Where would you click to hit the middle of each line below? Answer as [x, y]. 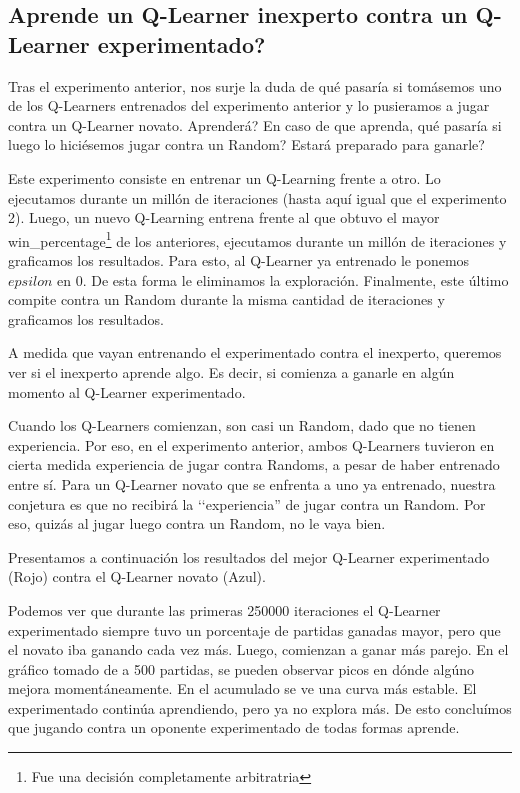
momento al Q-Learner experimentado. [127, 391]
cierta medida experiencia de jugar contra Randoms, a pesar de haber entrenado [254, 464]
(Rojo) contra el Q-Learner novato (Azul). [137, 576]
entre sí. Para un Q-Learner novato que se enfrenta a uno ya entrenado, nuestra [252, 483]
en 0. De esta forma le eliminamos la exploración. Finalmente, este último [283, 279]
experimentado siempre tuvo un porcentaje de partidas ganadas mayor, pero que [254, 629]
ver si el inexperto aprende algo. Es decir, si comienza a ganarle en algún [231, 371]
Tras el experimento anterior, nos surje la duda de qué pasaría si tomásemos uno [255, 85]
